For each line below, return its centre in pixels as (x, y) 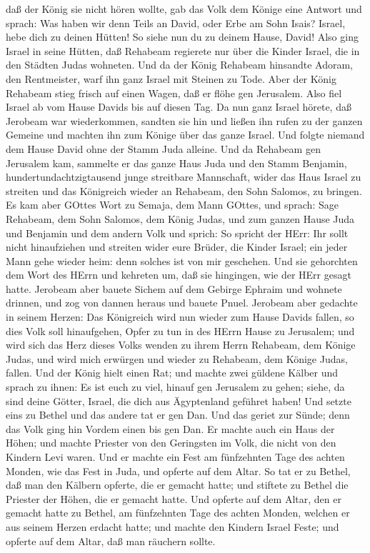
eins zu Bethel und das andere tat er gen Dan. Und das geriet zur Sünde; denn (178, 415)
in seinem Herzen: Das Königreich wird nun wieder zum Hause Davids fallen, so (180, 317)
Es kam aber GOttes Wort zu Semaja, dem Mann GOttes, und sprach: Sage (172, 205)
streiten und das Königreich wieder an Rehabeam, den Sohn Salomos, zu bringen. (184, 190)
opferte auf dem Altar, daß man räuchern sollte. (111, 540)
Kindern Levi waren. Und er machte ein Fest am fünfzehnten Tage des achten (175, 457)
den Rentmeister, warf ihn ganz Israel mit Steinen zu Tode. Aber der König (171, 78)
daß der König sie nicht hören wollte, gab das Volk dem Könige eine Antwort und (184, 9)
